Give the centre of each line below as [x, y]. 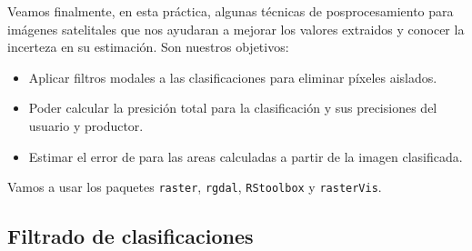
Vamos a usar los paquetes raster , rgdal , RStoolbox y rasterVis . [195, 187]
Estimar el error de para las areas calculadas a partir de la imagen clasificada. [246, 156]
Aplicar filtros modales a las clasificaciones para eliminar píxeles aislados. [233, 77]
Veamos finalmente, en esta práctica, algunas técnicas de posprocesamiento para [231, 11]
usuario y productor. [86, 125]
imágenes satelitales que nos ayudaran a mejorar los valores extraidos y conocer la [236, 29]
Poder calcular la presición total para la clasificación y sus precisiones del [233, 108]
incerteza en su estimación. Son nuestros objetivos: [148, 47]
